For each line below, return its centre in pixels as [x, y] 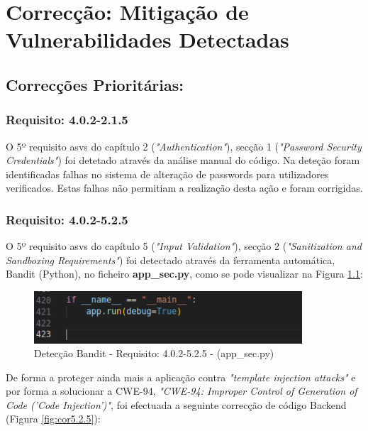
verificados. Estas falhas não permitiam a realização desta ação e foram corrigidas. [184, 188]
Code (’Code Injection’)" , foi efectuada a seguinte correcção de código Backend [176, 404]
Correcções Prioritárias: [95, 84]
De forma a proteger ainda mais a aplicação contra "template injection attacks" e [181, 377]
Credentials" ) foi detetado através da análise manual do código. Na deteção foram [183, 160]
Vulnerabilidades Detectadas [147, 39]
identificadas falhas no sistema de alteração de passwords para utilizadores [167, 174]
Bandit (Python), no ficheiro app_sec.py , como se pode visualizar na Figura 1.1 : [184, 274]
